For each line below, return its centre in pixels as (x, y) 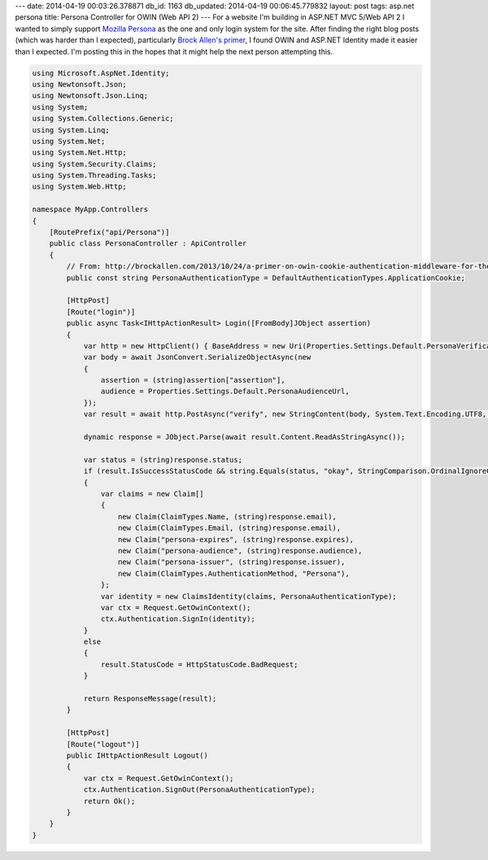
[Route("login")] (101, 312)
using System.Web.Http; (80, 187)
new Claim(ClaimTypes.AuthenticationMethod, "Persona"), (234, 573)
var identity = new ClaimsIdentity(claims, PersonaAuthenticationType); (249, 596)
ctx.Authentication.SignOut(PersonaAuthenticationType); (199, 790)
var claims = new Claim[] (152, 494)
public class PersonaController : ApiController (148, 243)
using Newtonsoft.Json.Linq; (90, 96)
